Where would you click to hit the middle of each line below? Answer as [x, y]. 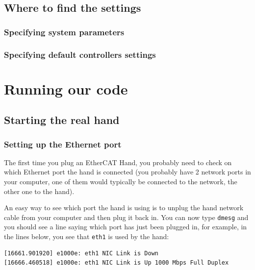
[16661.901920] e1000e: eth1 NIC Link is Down [81, 253]
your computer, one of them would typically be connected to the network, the [121, 182]
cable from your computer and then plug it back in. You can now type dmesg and [126, 217]
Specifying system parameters [64, 32]
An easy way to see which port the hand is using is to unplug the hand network [124, 208]
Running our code [66, 88]
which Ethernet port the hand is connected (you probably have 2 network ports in [127, 172]
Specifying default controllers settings [80, 54]
